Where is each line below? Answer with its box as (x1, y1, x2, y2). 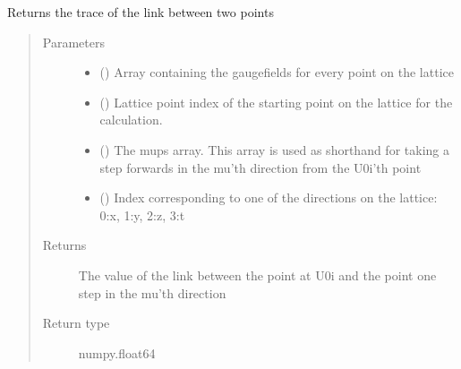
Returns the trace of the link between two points (7, 3, 274, 21)
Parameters (42, 32, 105, 51)
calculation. (99, 110, 163, 129)
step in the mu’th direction (78, 283, 226, 302)
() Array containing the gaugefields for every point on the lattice (99, 63, 454, 82)
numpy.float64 (78, 343, 156, 362)
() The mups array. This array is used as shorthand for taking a (99, 140, 449, 159)
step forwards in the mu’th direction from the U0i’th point (99, 158, 422, 176)
